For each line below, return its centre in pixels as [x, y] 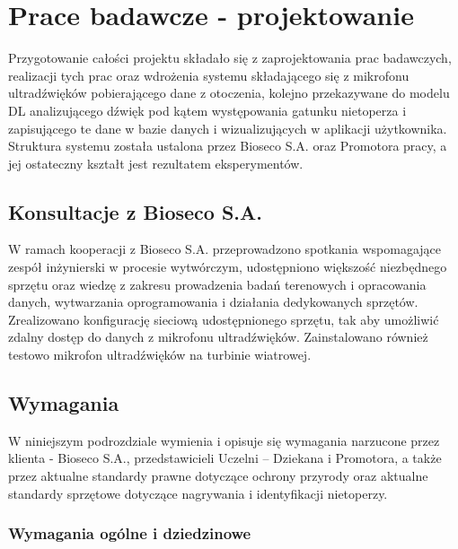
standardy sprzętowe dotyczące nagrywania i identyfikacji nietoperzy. [198, 493]
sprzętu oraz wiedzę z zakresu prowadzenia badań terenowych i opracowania [217, 284]
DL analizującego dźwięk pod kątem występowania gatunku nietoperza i [207, 110]
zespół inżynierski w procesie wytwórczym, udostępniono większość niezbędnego [228, 267]
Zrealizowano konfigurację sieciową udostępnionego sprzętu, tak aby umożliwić [224, 319]
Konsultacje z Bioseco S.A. [135, 211]
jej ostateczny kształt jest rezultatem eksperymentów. [156, 163]
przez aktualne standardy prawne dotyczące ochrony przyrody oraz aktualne [218, 476]
